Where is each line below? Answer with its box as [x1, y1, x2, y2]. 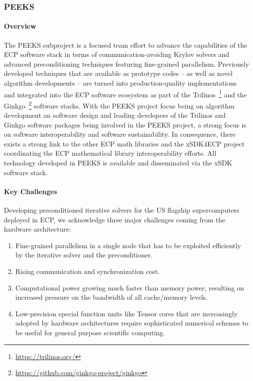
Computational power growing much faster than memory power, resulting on [15, 282, 244, 292]
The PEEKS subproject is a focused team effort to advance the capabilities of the [4, 39, 247, 50]
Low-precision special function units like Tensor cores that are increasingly [15, 308, 238, 318]
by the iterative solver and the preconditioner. [15, 250, 153, 260]
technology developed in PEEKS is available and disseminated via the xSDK [4, 158, 233, 168]
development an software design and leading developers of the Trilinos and [4, 110, 226, 120]
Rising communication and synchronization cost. [15, 266, 160, 276]
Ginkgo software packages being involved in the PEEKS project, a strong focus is [4, 119, 247, 129]
